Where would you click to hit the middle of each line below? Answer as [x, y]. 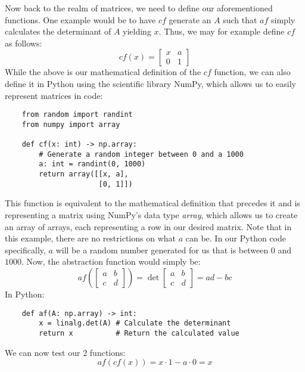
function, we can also [252, 72]
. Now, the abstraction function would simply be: [111, 261]
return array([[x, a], [84, 174]
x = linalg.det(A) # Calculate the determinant [135, 323]
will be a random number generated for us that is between [162, 249]
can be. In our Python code [236, 238]
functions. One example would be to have [80, 19]
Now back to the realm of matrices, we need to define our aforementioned [139, 8]
